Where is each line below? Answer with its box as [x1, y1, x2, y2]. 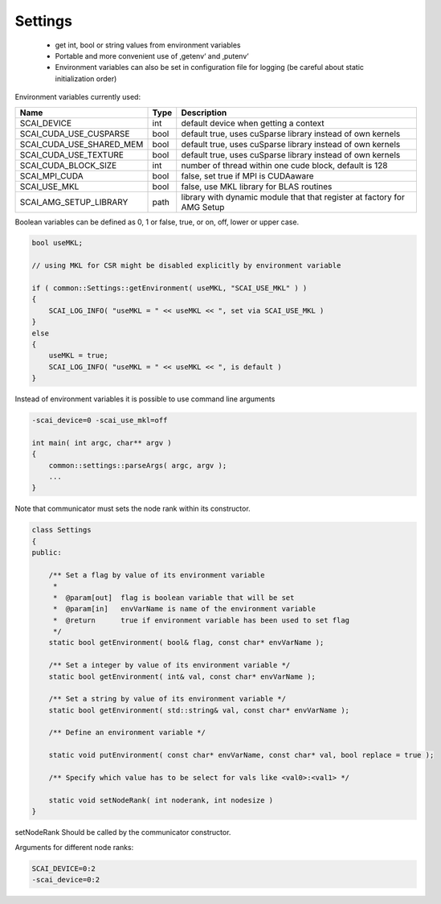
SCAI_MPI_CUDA [19, 170, 84, 181]
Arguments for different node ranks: [14, 842, 134, 852]
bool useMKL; [31, 238, 84, 248]
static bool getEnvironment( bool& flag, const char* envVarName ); [48, 638, 325, 647]
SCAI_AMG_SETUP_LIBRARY [19, 196, 129, 208]
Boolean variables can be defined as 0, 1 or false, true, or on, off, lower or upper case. [14, 217, 300, 227]
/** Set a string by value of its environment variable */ [48, 694, 287, 704]
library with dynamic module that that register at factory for [181, 191, 405, 203]
